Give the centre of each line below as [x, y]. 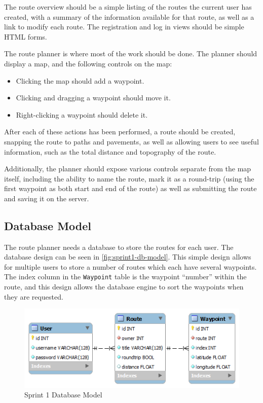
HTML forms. [26, 36]
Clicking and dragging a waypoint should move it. [93, 98]
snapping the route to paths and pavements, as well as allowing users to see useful [131, 141]
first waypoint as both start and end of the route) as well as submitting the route [130, 188]
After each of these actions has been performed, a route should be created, [120, 132]
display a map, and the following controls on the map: [88, 63]
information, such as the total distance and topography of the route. [110, 151]
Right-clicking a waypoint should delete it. [82, 114]
